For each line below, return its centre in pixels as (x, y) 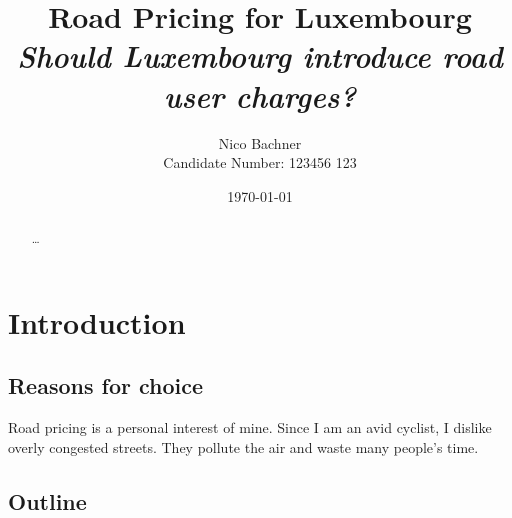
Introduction (97, 321)
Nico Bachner (260, 142)
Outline (47, 500)
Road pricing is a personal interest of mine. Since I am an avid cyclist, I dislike (250, 427)
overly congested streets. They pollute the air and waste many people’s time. (243, 446)
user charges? (260, 95)
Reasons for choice (106, 385)
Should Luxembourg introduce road (260, 56)
